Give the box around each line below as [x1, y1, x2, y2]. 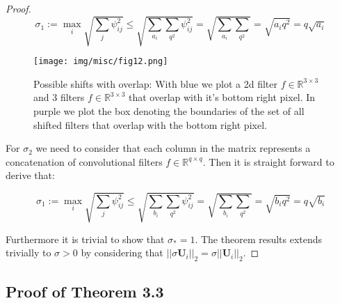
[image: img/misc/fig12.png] [33, 56, 168, 67]
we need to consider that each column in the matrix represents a [35, 141, 311, 155]
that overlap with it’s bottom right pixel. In [129, 90, 316, 104]
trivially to [6, 245, 51, 260]
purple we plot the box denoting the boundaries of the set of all [33, 103, 305, 118]
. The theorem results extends [195, 231, 323, 246]
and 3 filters [33, 90, 85, 104]
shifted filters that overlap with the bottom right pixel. [33, 117, 267, 132]
